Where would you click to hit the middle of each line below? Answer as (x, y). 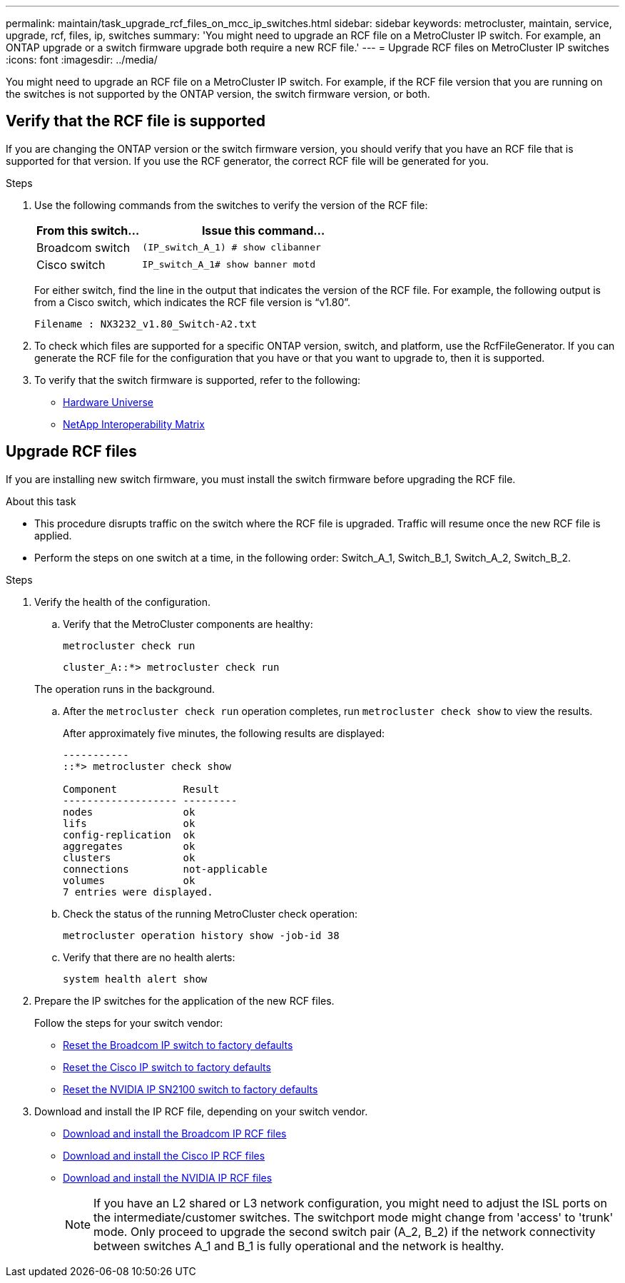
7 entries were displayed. (138, 892)
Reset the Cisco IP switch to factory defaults (167, 1067)
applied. (53, 535)
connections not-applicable (165, 869)
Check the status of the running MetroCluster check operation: (210, 913)
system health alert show (135, 979)
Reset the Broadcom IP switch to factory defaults (178, 1045)
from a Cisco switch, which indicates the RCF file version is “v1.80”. (193, 302)
